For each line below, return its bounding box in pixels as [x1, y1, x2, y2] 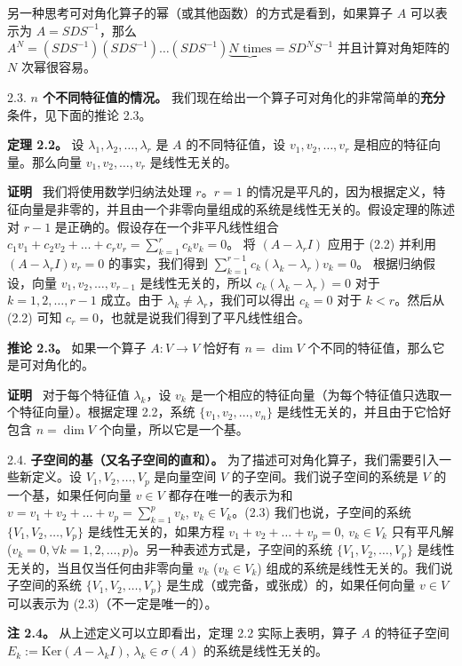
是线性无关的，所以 [139, 273, 252, 291]
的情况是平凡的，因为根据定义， [246, 182, 434, 201]
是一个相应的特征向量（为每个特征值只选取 [190, 385, 440, 403]
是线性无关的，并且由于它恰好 [276, 402, 451, 421]
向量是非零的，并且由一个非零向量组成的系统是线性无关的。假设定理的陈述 [19, 199, 455, 218]
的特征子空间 [374, 623, 450, 642]
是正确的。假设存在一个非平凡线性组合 [54, 217, 279, 235]
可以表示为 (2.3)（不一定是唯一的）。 [7, 593, 218, 612]
